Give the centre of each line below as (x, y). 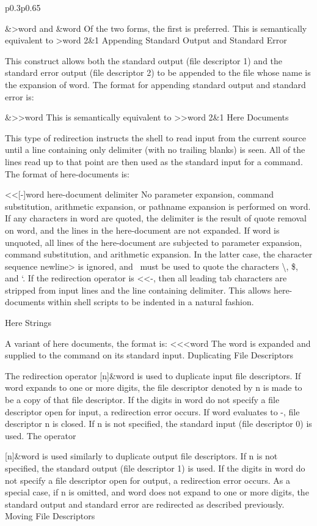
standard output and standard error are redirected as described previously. (145, 504)
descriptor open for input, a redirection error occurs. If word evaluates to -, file (152, 411)
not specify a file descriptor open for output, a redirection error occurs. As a (148, 480)
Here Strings (28, 323)
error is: (20, 96)
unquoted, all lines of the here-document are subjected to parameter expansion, (154, 242)
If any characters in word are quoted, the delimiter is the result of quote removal (156, 218)
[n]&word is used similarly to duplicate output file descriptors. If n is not (141, 456)
